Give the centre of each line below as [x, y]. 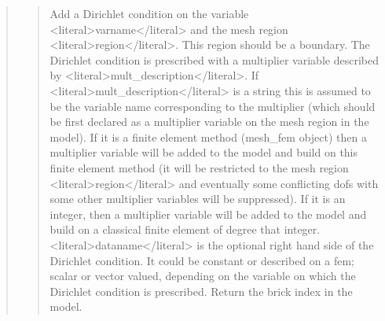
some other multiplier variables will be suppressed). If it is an [198, 199]
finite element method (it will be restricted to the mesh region [199, 167]
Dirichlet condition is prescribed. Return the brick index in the [201, 291]
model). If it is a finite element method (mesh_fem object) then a [208, 137]
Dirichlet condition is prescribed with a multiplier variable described [214, 59]
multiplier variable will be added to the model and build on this [204, 152]
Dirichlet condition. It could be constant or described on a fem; [202, 260]
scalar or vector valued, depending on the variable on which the [203, 276]
